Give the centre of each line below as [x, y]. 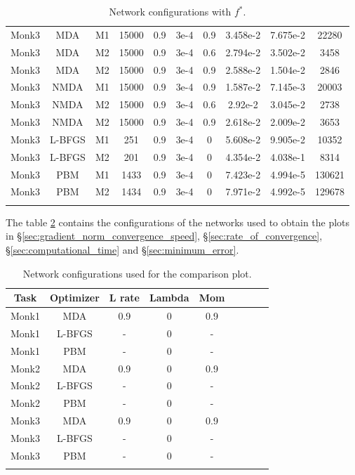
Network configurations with [170, 11]
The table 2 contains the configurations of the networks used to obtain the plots [178, 222]
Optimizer [75, 298]
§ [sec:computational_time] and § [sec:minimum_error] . [122, 249]
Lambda [169, 298]
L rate [124, 298]
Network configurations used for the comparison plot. [137, 273]
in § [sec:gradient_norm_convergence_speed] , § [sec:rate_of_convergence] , [164, 236]
